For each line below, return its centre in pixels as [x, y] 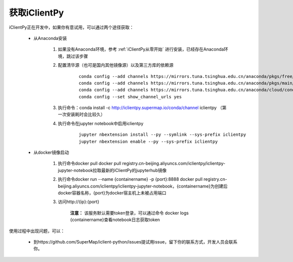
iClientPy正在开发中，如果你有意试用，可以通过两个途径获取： [72, 27]
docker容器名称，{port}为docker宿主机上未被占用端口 [112, 193]
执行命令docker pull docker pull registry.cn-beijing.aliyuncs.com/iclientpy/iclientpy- [142, 164]
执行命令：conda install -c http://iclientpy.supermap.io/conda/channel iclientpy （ [140, 108]
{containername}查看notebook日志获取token [115, 220]
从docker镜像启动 [51, 152]
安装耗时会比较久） [85, 114]
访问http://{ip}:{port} [79, 202]
